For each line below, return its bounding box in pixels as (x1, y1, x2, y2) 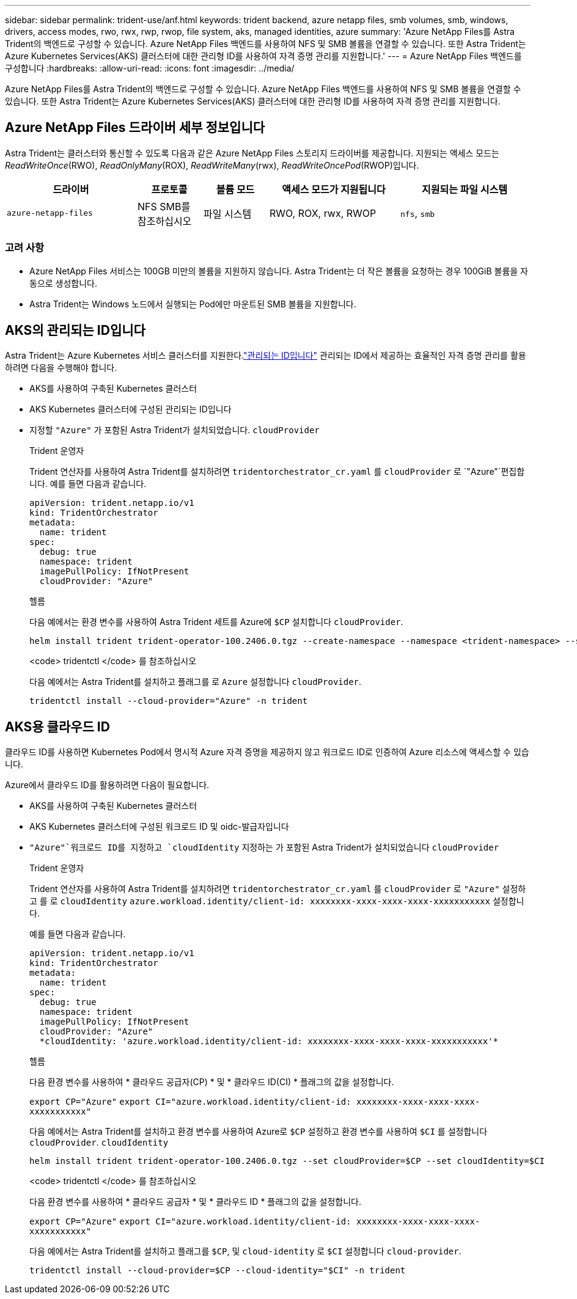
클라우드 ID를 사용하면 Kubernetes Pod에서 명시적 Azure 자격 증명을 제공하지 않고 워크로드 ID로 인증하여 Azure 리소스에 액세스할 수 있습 (5, 747, 529, 758)
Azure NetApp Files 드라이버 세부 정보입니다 (5, 120, 265, 136)
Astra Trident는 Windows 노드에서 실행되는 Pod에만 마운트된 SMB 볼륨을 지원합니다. (29, 298, 356, 309)
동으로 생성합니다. (29, 277, 98, 288)
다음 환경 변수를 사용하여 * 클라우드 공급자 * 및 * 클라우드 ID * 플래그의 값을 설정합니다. (29, 1196, 361, 1207)
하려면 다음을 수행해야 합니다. (5, 362, 117, 373)
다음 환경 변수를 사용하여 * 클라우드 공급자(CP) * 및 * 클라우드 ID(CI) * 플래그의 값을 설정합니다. (29, 1077, 394, 1088)
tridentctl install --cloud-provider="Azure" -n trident (29, 696, 308, 706)
